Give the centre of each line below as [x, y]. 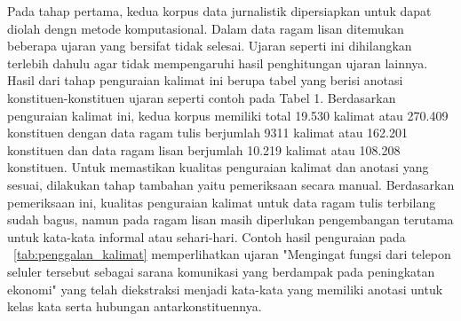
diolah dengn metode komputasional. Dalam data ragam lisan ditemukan [206, 28]
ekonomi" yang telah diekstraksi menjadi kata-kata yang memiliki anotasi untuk [225, 289]
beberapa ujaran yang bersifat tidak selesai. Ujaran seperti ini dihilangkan [210, 46]
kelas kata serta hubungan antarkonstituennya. [135, 306]
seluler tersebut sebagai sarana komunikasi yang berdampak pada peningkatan [221, 271]
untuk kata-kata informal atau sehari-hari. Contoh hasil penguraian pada [207, 236]
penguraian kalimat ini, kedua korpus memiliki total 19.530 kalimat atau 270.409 [228, 115]
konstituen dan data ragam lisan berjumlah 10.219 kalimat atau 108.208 [204, 149]
